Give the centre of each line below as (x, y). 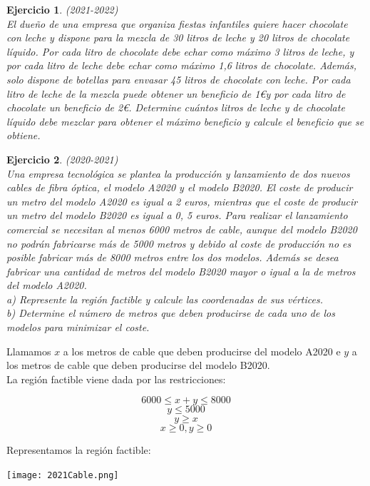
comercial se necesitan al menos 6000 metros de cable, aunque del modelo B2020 (182, 229)
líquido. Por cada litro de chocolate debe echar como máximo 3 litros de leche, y (180, 51)
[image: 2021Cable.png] (63, 476)
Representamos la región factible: (79, 450)
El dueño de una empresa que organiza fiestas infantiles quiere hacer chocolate (177, 23)
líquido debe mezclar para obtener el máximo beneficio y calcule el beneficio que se (185, 121)
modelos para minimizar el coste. (78, 327)
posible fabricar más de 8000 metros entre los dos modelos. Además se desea (173, 257)
